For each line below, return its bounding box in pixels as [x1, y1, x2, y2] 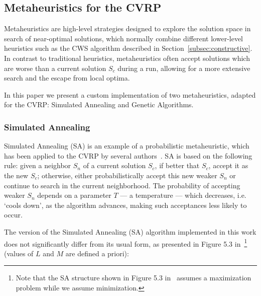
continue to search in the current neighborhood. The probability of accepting [4, 180, 240, 190]
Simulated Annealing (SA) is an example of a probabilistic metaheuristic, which [4, 140, 249, 151]
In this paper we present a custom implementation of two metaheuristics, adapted [4, 89, 256, 100]
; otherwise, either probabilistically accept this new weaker [37, 170, 217, 180]
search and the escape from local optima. [4, 72, 130, 83]
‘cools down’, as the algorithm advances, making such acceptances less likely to [4, 199, 247, 210]
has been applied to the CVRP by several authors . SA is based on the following [4, 150, 252, 161]
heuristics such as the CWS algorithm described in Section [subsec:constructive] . [4, 43, 252, 53]
